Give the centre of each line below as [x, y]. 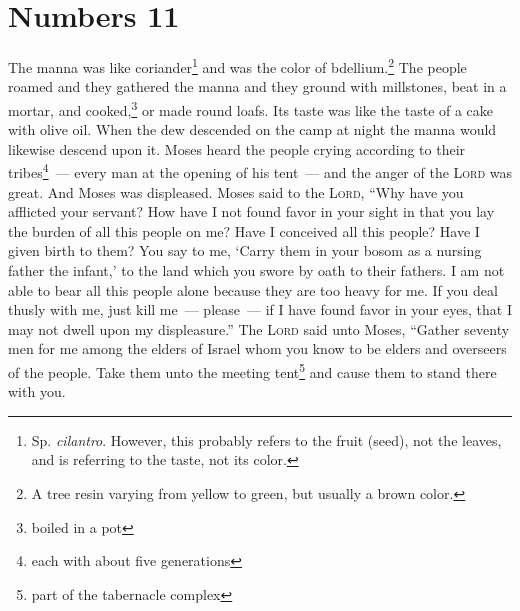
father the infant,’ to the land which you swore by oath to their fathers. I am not [256, 270]
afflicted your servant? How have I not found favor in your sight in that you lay [251, 211]
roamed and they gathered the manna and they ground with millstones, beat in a [257, 86]
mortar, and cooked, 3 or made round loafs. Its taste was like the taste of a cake [251, 108]
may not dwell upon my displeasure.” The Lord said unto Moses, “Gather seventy [259, 328]
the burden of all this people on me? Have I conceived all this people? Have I [244, 230]
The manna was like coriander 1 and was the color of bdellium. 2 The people [237, 65]
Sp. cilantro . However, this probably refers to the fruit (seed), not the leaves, [266, 439]
